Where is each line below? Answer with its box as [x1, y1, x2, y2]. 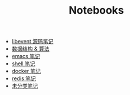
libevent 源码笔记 [11, 38, 54, 45]
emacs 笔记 [11, 53, 40, 60]
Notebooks [69, 4, 124, 17]
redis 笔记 [11, 75, 37, 82]
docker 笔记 [11, 68, 41, 75]
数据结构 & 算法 [11, 45, 50, 52]
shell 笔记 [11, 60, 35, 67]
